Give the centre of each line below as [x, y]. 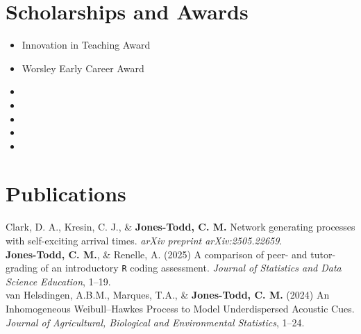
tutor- [323, 254]
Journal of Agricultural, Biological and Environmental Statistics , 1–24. [155, 322]
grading [22, 268]
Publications [66, 193]
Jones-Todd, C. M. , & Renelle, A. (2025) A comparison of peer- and [157, 254]
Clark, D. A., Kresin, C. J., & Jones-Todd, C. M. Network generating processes [180, 227]
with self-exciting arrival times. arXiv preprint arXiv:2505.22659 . [144, 240]
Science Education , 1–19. [58, 281]
